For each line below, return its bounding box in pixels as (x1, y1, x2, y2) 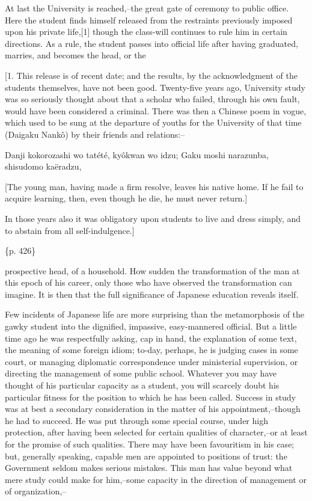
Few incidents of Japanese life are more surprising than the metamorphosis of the (5, 308, 305, 321)
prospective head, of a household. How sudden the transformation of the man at (5, 264, 300, 277)
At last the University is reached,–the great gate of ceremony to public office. (5, 2, 289, 14)
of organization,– (5, 485, 67, 497)
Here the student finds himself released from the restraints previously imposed (5, 13, 293, 26)
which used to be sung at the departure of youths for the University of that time (5, 116, 302, 129)
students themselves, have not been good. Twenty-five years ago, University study (5, 81, 305, 93)
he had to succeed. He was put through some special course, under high (5, 414, 268, 426)
